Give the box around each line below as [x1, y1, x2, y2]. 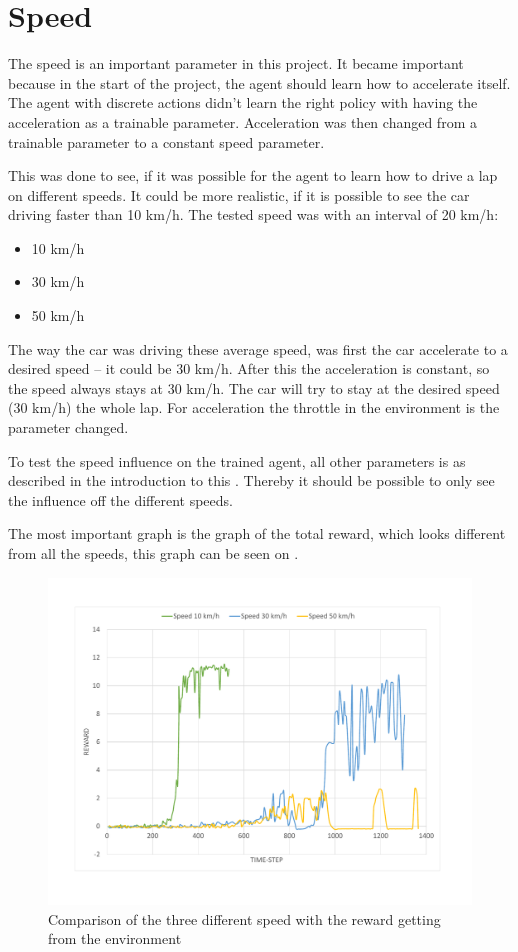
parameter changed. [8, 417, 129, 438]
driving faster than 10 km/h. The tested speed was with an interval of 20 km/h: [8, 204, 499, 225]
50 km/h [31, 305, 85, 326]
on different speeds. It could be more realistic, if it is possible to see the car [8, 184, 470, 205]
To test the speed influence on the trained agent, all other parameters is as [8, 450, 466, 471]
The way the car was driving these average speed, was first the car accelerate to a [8, 338, 508, 359]
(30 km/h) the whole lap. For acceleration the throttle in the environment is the [8, 397, 500, 418]
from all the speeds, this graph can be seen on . [8, 543, 299, 563]
